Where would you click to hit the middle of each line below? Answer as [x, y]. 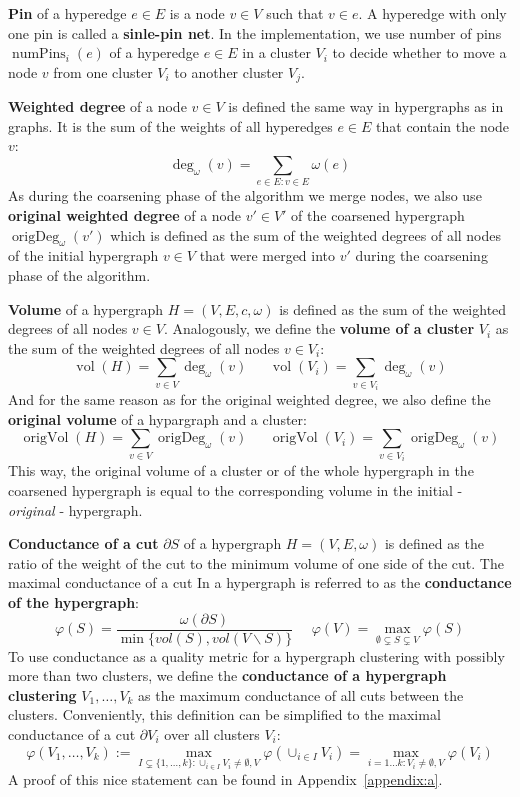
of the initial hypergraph [83, 255]
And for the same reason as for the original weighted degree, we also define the [249, 399]
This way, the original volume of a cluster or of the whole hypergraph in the [241, 470]
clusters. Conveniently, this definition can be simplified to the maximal [224, 714]
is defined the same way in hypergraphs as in [366, 106]
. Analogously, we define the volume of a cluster [319, 328]
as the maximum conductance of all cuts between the [301, 694]
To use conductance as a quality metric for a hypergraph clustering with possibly [256, 655]
